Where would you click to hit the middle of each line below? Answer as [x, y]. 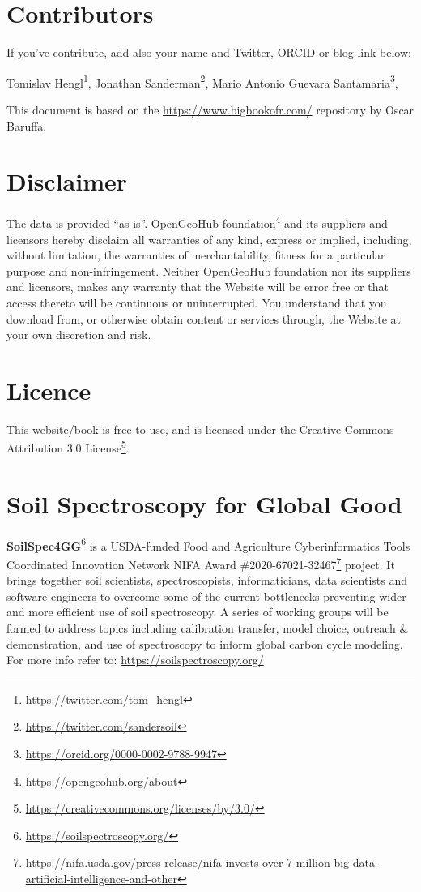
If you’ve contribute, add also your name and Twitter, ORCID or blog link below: [209, 52]
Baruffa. [27, 125]
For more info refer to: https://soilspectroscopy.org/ [135, 660]
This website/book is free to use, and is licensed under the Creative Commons [200, 429]
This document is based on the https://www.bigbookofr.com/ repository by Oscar [210, 109]
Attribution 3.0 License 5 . [68, 447]
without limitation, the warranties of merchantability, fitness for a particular [196, 255]
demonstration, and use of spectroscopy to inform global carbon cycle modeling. [205, 643]
